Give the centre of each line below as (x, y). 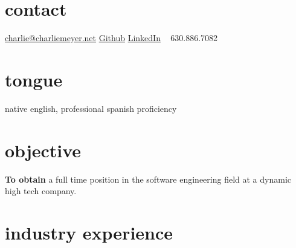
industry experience (89, 232)
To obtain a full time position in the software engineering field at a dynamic (148, 179)
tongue (34, 79)
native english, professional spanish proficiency (91, 108)
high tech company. (41, 191)
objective (43, 150)
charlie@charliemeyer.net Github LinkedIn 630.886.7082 (111, 38)
